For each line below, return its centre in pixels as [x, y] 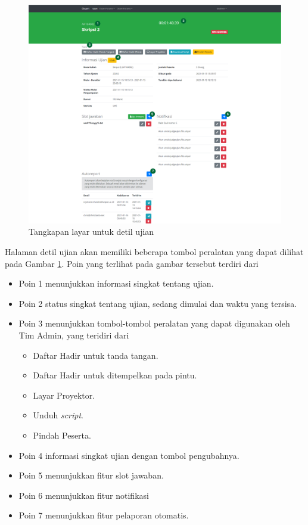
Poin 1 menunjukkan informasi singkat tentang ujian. [116, 283]
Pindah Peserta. [62, 435]
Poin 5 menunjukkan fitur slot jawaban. [91, 475]
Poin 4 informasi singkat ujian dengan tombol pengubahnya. [129, 455]
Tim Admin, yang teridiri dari [74, 335]
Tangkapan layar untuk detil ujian [91, 232]
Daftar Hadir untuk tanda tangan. [96, 355]
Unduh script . [58, 415]
